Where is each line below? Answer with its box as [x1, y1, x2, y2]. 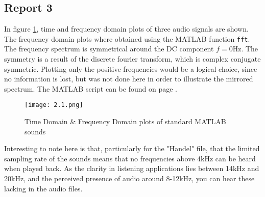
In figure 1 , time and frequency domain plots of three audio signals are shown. [4, 23, 249, 34]
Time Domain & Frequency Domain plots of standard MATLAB [25, 116, 226, 127]
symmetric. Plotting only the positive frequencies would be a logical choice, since [4, 63, 257, 74]
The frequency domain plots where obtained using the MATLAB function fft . [4, 33, 250, 44]
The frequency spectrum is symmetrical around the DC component [4, 43, 214, 54]
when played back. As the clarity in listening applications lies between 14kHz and [4, 163, 259, 174]
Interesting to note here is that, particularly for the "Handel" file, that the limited [4, 143, 260, 154]
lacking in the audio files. [4, 183, 83, 193]
